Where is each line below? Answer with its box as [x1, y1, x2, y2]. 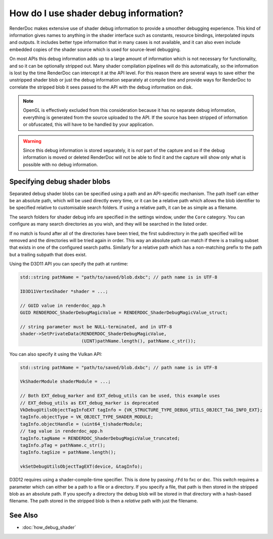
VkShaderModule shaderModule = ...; [20, 379, 111, 384]
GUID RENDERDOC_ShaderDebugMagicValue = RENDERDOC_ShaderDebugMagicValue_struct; [20, 310, 229, 316]
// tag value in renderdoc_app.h [20, 428, 103, 434]
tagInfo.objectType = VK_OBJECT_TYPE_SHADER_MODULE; [20, 414, 154, 420]
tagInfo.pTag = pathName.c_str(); [20, 442, 106, 448]
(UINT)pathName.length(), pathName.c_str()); [81, 338, 196, 344]
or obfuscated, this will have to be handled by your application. [23, 121, 154, 127]
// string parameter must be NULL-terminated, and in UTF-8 [20, 324, 172, 330]
